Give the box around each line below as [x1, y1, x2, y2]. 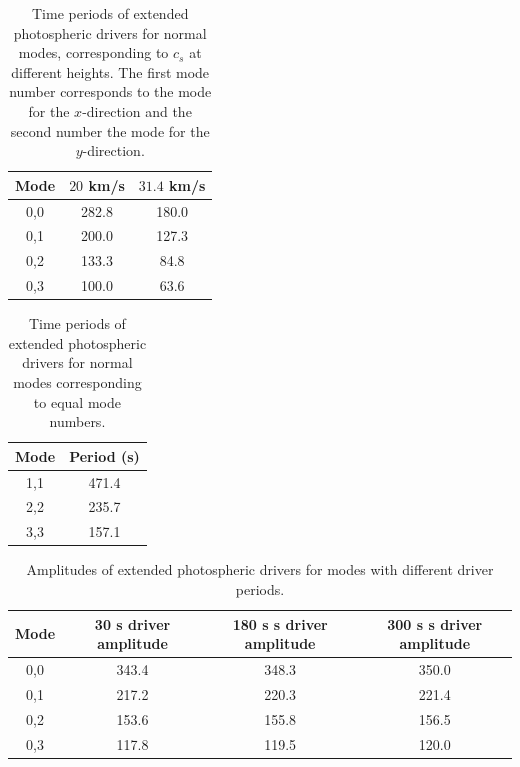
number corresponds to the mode [9, 81, 212, 102]
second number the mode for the [10, 120, 210, 141]
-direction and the [82, 100, 192, 121]
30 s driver [94, 613, 171, 634]
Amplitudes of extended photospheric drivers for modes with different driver [26, 559, 494, 580]
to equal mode [33, 391, 121, 412]
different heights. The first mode [11, 61, 210, 82]
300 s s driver [387, 613, 483, 634]
